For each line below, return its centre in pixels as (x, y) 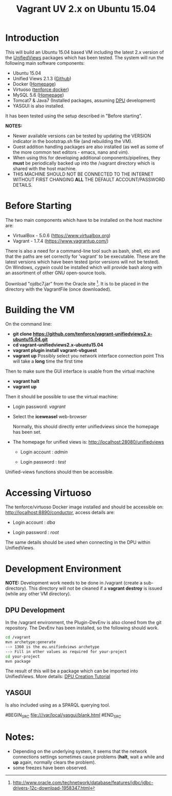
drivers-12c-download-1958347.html (51, 788)
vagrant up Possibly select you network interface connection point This (88, 356)
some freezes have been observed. (50, 768)
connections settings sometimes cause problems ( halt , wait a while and (88, 756)
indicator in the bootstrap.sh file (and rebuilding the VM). (72, 141)
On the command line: (29, 324)
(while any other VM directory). (38, 594)
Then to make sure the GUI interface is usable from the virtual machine (80, 372)
